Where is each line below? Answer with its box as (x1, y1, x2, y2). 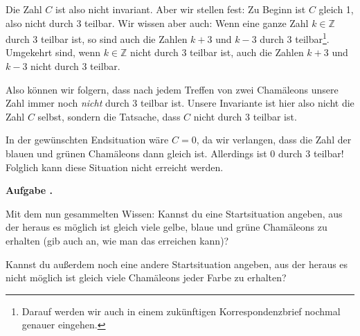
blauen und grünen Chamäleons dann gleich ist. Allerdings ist (6, 146, 267, 160)
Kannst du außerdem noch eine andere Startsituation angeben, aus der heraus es (6, 256, 348, 271)
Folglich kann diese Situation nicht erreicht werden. (6, 159, 224, 174)
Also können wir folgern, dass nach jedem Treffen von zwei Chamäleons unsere (6, 82, 339, 96)
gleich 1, (318, 2, 354, 16)
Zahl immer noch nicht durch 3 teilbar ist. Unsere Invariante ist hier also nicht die (6, 96, 354, 110)
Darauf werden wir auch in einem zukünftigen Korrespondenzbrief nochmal (21, 303, 341, 318)
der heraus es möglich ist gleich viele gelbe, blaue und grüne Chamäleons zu (6, 220, 327, 234)
